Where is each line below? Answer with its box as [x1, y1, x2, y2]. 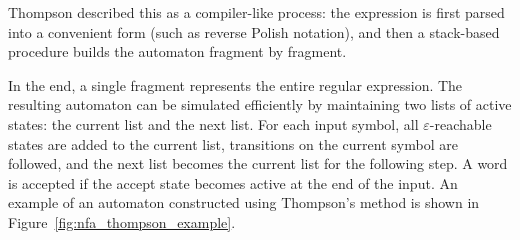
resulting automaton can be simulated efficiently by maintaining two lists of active [8, 94, 512, 115]
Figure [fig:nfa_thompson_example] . [8, 211, 236, 232]
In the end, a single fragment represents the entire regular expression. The [8, 74, 463, 95]
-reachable [429, 113, 492, 134]
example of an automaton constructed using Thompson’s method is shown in [8, 192, 480, 213]
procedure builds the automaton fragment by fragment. [8, 41, 347, 62]
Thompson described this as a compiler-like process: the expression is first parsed [8, 2, 505, 22]
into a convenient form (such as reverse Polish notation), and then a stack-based [8, 21, 500, 42]
